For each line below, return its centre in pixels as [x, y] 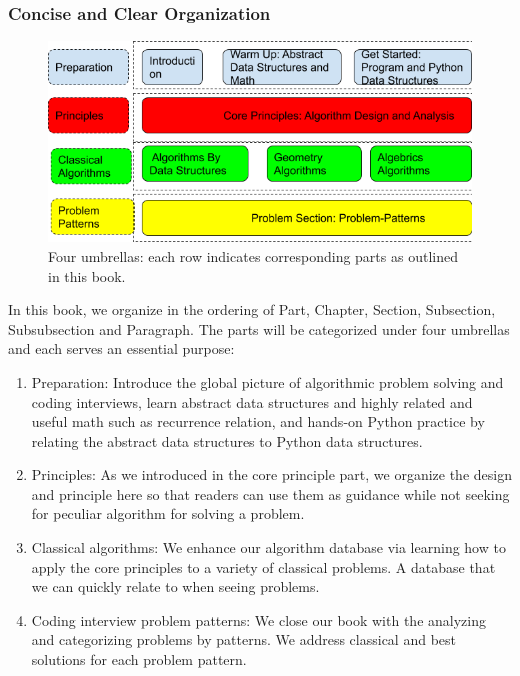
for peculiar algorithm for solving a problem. [168, 513]
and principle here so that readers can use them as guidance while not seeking [270, 493]
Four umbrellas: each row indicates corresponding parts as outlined [253, 255]
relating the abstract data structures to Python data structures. [227, 440]
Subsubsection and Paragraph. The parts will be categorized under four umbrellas [259, 328]
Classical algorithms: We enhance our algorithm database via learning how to [268, 547]
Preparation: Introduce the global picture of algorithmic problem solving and [267, 381]
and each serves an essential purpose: [121, 348]
